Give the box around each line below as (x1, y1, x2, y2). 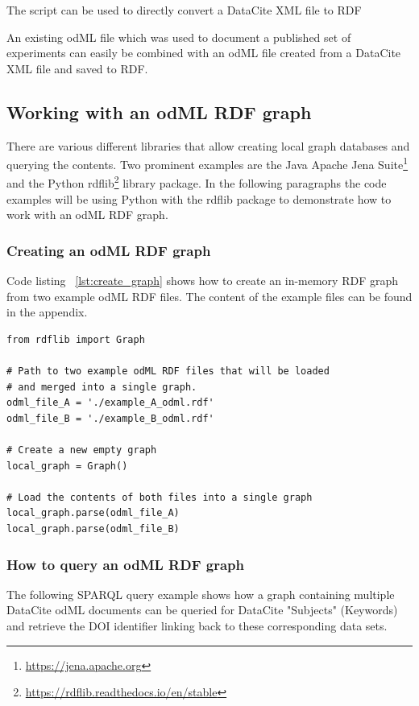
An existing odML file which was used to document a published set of (6, 28, 351, 45)
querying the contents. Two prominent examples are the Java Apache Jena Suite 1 (6, 154, 409, 172)
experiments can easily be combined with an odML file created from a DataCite (6, 44, 401, 61)
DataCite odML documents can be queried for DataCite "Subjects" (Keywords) (6, 601, 398, 618)
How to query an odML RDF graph (6, 554, 244, 574)
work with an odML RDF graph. (6, 206, 168, 223)
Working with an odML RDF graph (6, 99, 312, 124)
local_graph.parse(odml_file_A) (6, 507, 180, 519)
